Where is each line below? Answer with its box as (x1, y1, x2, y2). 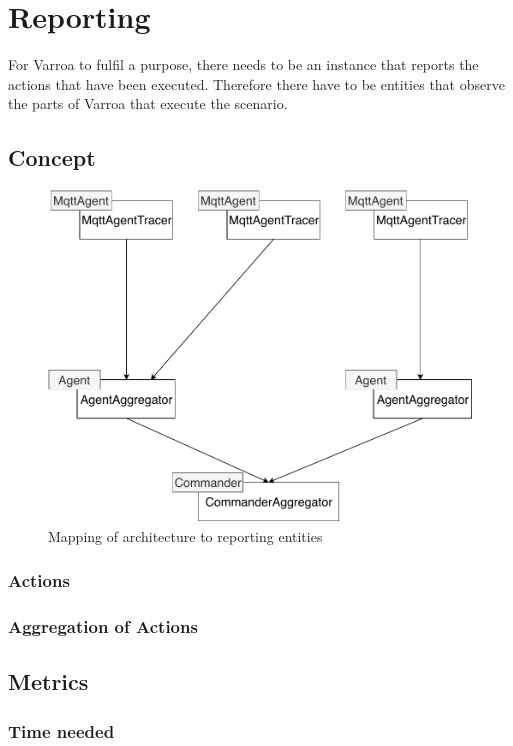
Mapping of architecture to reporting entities (48, 525, 323, 546)
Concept (8, 142, 96, 173)
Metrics (8, 666, 89, 697)
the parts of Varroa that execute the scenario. (8, 93, 288, 114)
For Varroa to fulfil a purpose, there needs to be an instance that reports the (8, 54, 479, 75)
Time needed (8, 718, 115, 743)
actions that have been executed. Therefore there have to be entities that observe (8, 73, 505, 94)
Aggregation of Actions (8, 613, 198, 638)
